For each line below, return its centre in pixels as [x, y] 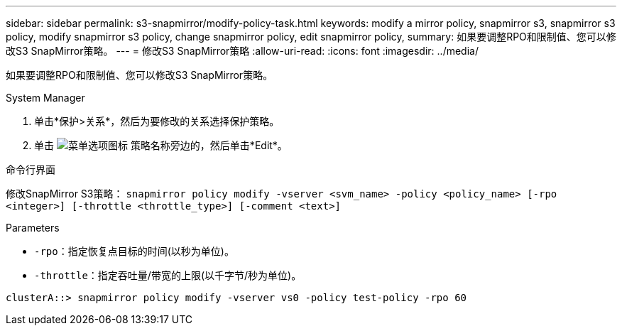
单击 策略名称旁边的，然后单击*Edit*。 [161, 145]
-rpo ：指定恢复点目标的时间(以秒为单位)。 [134, 251]
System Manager [45, 98]
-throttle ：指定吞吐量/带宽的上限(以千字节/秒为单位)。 [168, 275]
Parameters [33, 228]
